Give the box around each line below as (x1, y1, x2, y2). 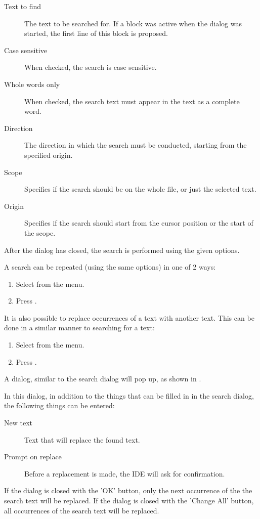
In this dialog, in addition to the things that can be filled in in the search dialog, (4, 390, 254, 401)
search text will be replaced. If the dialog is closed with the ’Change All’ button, (4, 495, 254, 505)
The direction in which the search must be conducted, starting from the (24, 140, 247, 150)
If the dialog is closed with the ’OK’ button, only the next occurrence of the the (4, 485, 252, 496)
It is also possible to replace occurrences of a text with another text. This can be (4, 312, 254, 323)
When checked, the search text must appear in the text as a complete (24, 96, 240, 106)
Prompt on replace (4, 451, 62, 462)
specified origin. (24, 149, 73, 160)
